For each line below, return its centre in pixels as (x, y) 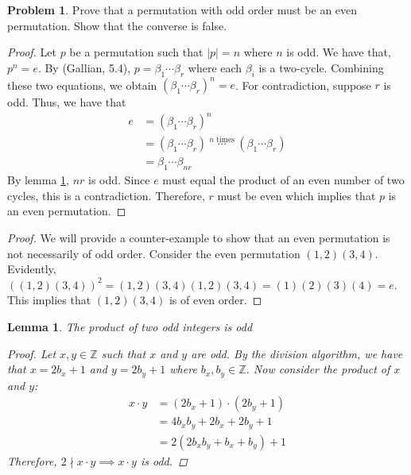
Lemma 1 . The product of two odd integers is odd (130, 327)
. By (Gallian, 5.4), (84, 67)
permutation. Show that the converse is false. (117, 25)
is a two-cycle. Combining (321, 67)
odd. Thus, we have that (67, 102)
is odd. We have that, (339, 52)
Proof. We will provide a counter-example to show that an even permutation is (199, 238)
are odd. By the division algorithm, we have (297, 353)
